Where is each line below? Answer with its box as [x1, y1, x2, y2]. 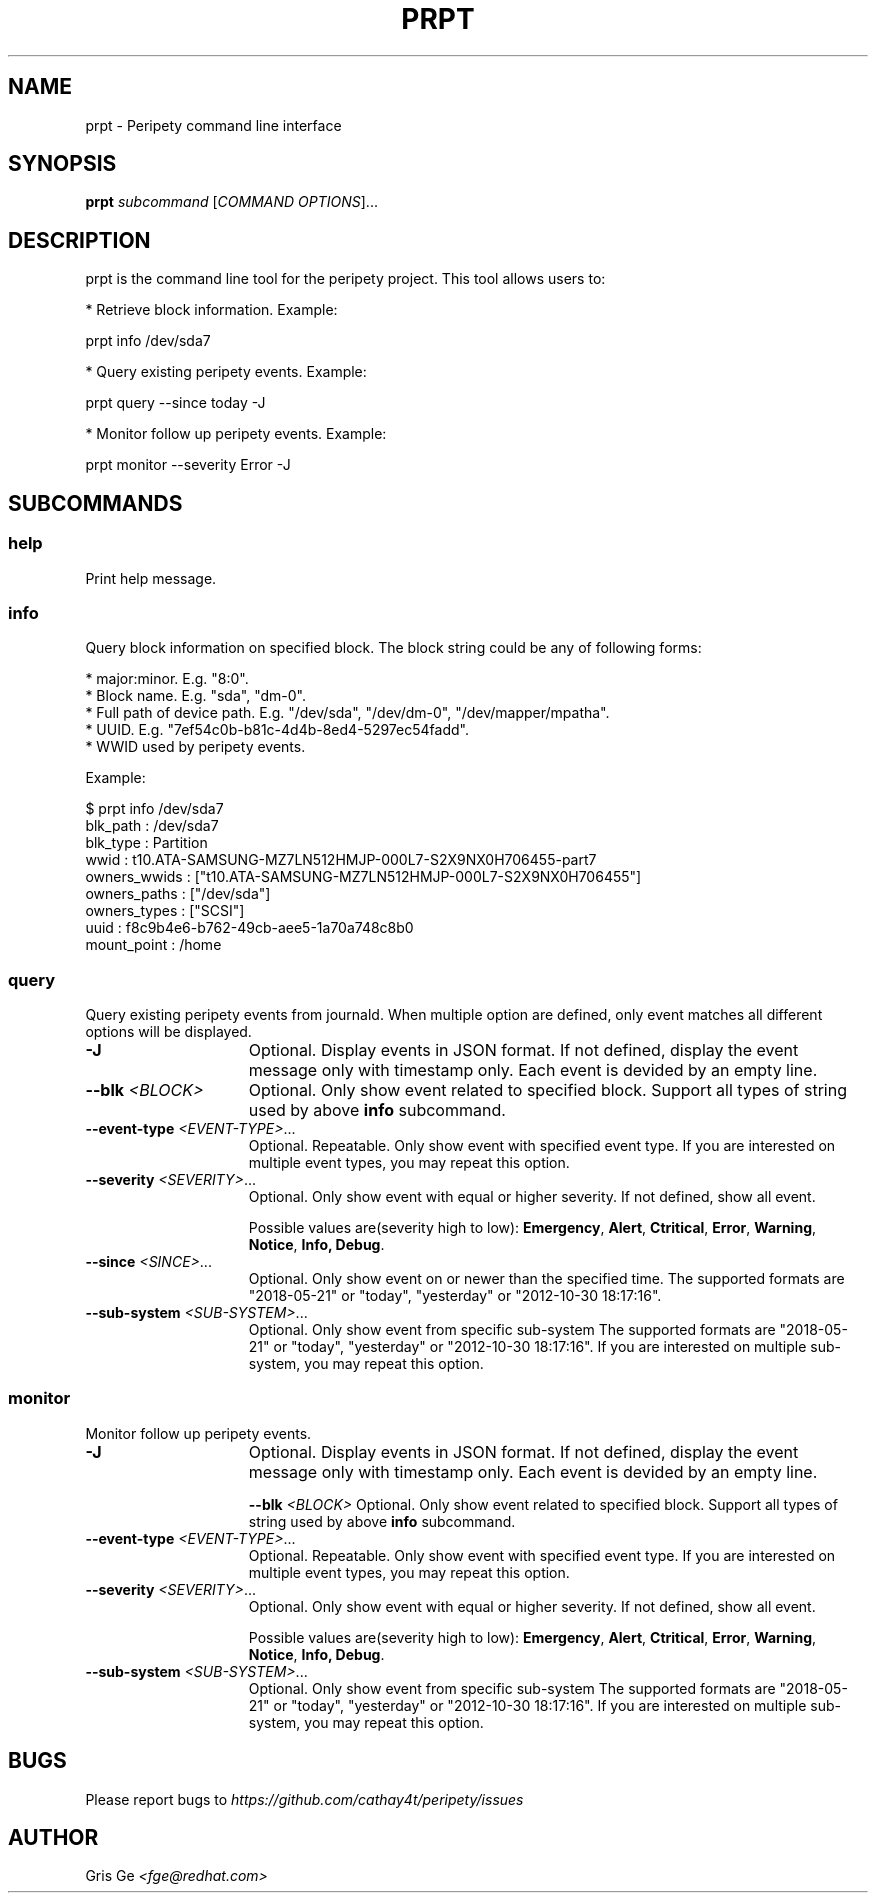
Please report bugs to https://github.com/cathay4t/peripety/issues [85, 1790, 524, 1808]
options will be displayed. [85, 1023, 252, 1040]
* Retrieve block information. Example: [85, 301, 338, 319]
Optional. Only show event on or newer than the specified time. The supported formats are [248, 1270, 845, 1287]
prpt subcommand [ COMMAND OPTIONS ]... [85, 193, 378, 211]
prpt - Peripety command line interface [85, 116, 342, 134]
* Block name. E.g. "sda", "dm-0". [85, 687, 306, 705]
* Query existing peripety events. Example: [85, 363, 367, 381]
